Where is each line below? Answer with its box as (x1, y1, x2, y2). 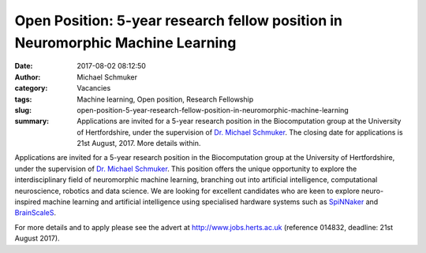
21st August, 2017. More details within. (77, 139, 201, 148)
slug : (14, 105, 32, 114)
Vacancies (77, 84, 111, 93)
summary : (14, 117, 50, 126)
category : (14, 84, 48, 93)
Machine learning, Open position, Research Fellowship (77, 95, 254, 104)
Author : (14, 72, 41, 82)
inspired (14, 197, 41, 206)
